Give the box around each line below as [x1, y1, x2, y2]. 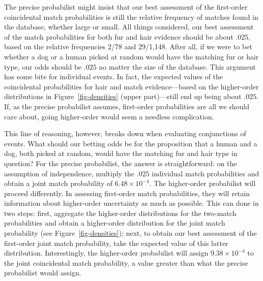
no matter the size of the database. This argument [99, 61, 256, 72]
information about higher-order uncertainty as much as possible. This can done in [4, 198, 259, 208]
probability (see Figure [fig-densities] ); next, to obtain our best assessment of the [4, 228, 257, 238]
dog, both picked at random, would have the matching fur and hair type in [4, 148, 238, 159]
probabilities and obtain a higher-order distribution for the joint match [4, 217, 225, 228]
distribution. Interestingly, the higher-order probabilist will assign [4, 247, 209, 258]
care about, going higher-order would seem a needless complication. [4, 111, 214, 121]
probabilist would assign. [4, 267, 81, 278]
